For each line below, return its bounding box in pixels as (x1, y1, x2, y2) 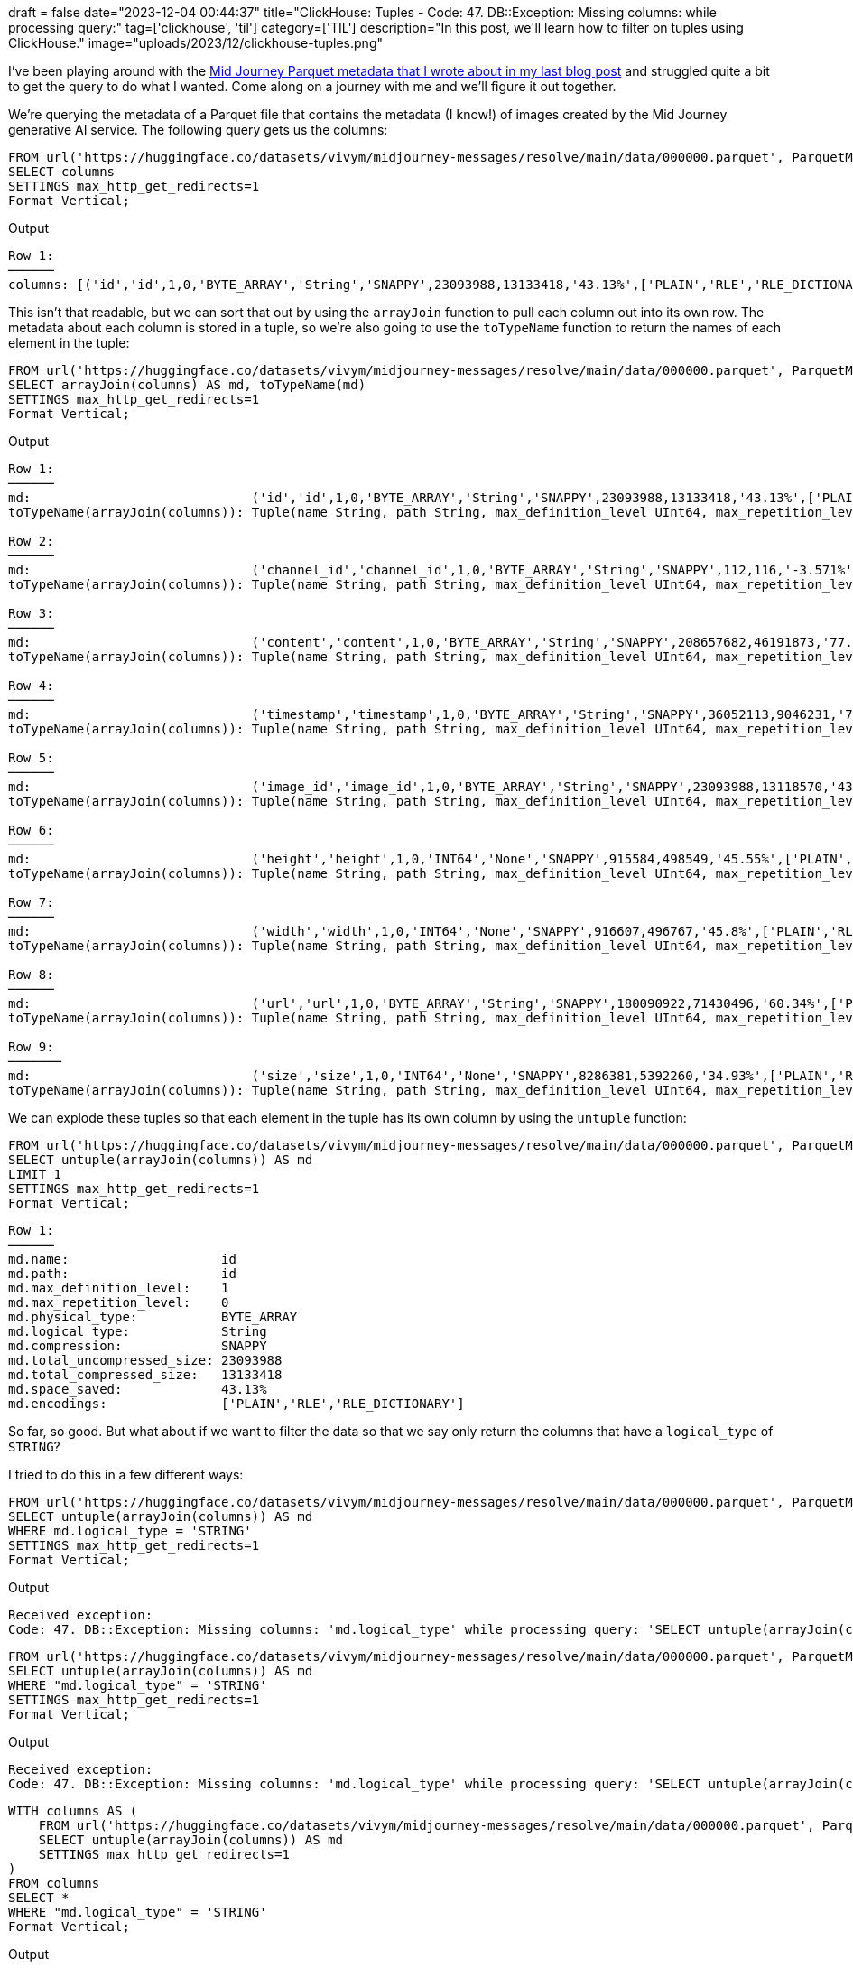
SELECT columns (8, 164, 116, 179)
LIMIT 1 (8, 1167, 62, 1181)
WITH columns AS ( (8, 1804, 138, 1818)
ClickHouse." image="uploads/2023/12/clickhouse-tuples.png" (8, 35, 383, 51)
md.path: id (8, 1266, 236, 1281)
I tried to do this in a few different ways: (8, 1467, 244, 1482)
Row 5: (8, 751, 54, 765)
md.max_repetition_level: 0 (8, 1295, 229, 1310)
